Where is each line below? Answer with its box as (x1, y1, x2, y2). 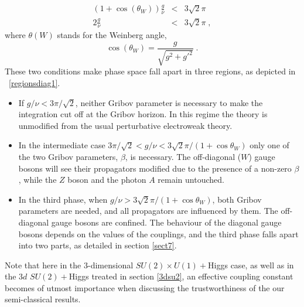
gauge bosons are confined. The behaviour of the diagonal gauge (51, 216, 282, 228)
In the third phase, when (18, 193, 108, 205)
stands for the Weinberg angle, (57, 29, 167, 41)
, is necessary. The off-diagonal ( (125, 150, 241, 162)
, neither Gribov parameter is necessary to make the (75, 96, 263, 108)
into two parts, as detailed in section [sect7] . (18, 239, 177, 251)
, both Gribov (212, 193, 262, 205)
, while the (18, 173, 57, 186)
